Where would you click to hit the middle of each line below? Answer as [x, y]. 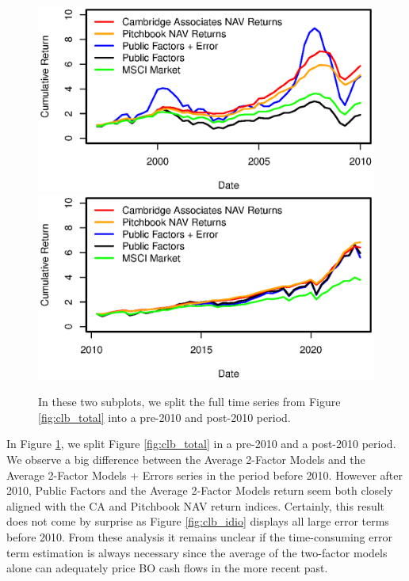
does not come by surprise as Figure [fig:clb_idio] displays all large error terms [198, 521]
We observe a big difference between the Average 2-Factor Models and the [186, 459]
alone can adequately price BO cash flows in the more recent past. [167, 568]
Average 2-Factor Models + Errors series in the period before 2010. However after [205, 475]
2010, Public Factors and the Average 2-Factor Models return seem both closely [200, 490]
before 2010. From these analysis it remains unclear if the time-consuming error [199, 537]
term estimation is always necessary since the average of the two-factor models [197, 552]
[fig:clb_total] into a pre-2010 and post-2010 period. [164, 417]
